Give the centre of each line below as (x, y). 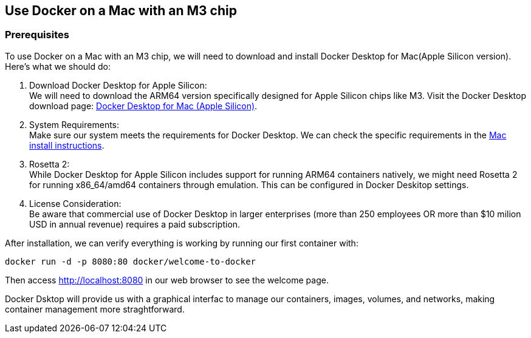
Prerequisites (37, 35)
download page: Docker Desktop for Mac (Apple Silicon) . (143, 106)
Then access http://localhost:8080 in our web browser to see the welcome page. (167, 280)
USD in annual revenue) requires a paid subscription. (135, 224)
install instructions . (67, 145)
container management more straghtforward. (95, 309)
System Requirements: (74, 124)
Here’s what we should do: (58, 66)
